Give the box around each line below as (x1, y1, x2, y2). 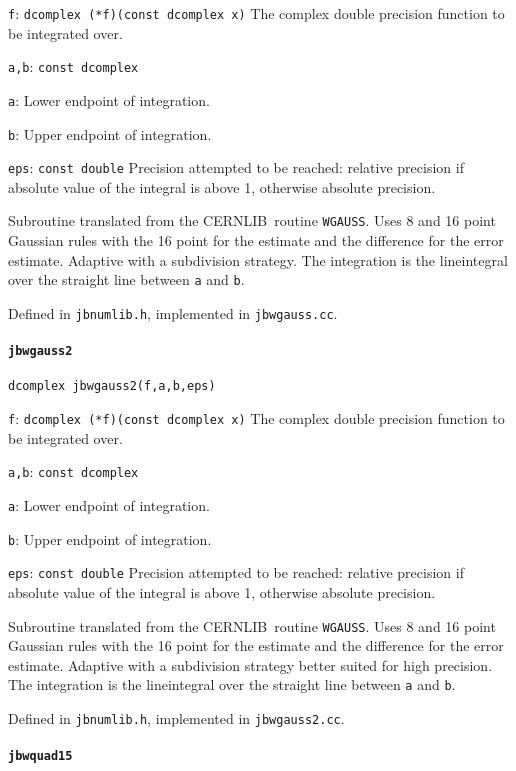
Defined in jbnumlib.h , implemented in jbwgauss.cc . (8, 302, 338, 323)
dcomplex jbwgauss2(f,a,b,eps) (8, 379, 216, 394)
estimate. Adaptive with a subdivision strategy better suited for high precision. (8, 654, 493, 675)
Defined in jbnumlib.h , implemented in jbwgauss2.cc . (8, 708, 345, 729)
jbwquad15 (8, 749, 73, 764)
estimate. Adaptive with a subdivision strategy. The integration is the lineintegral (8, 249, 508, 270)
